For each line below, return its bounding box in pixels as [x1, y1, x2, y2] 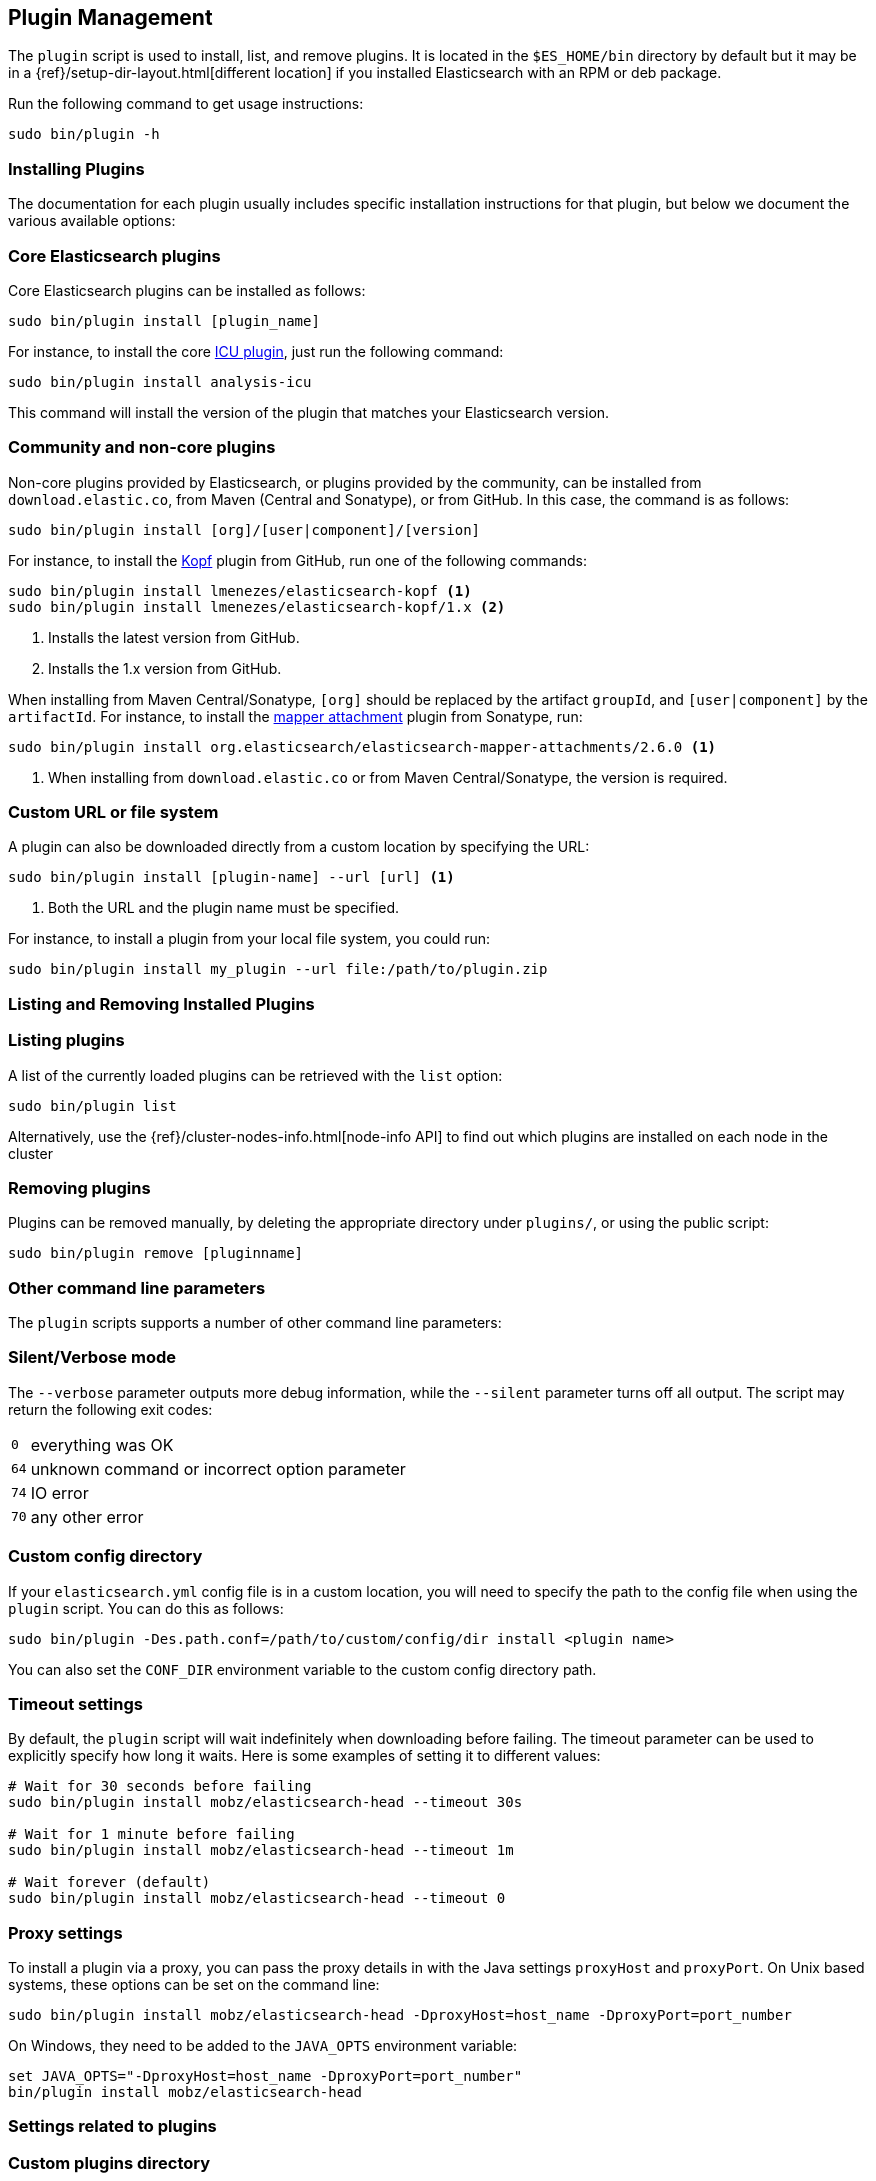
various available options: [8, 212, 176, 230]
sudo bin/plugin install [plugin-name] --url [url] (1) [8, 869, 455, 886]
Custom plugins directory [8, 2152, 211, 2173]
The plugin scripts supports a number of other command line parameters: [8, 1314, 502, 1332]
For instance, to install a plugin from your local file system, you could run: [8, 930, 491, 948]
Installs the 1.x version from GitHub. [48, 659, 282, 677]
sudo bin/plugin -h [8, 126, 160, 143]
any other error [30, 1506, 144, 1527]
